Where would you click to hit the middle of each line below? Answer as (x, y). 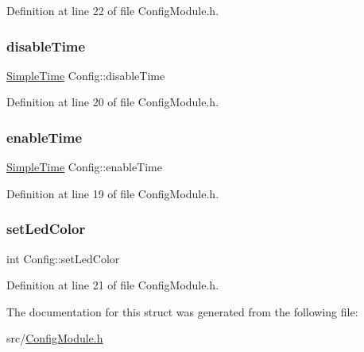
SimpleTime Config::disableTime (86, 75)
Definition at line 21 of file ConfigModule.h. (113, 285)
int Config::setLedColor (63, 258)
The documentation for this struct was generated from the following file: (182, 311)
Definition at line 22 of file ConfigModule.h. (113, 10)
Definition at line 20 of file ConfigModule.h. (113, 102)
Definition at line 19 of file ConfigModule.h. (113, 193)
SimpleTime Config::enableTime (85, 167)
